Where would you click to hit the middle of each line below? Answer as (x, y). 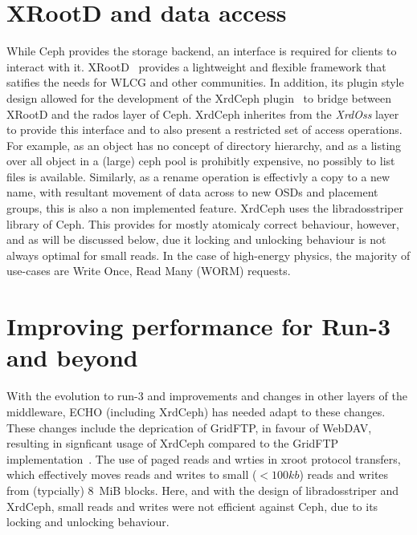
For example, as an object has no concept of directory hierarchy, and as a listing (204, 145)
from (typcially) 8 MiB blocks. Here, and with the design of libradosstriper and (203, 490)
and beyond (72, 357)
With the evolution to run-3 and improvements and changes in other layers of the (207, 396)
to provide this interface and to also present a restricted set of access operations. (204, 130)
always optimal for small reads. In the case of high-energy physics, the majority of (208, 255)
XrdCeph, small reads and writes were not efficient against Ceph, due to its (192, 506)
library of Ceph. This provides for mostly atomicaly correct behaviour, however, (203, 223)
